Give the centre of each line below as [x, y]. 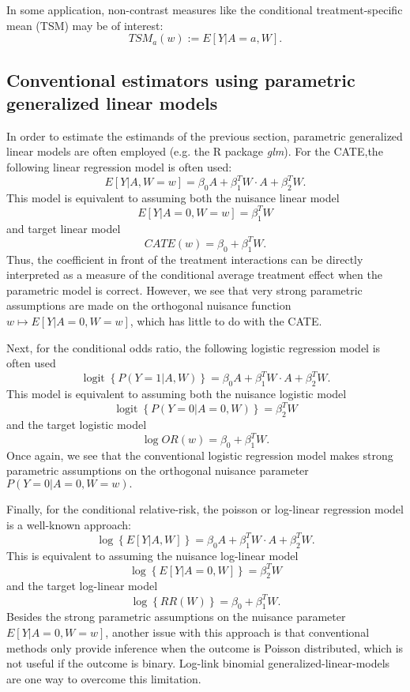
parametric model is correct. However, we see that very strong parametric [184, 290]
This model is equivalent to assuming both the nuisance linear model [173, 197]
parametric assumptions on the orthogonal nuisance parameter [158, 470]
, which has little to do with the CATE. [226, 321]
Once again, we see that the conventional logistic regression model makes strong [200, 455]
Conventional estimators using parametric [181, 79]
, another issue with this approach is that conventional [237, 632]
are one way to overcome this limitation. [104, 678]
